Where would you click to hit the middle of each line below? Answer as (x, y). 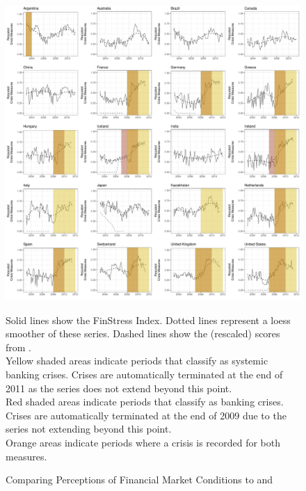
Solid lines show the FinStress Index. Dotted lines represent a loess (148, 320)
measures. (26, 456)
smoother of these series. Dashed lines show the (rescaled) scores (143, 333)
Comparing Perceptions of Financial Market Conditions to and (139, 480)
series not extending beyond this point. (89, 429)
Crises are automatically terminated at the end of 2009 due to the (146, 415)
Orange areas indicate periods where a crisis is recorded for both (143, 442)
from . (19, 347)
